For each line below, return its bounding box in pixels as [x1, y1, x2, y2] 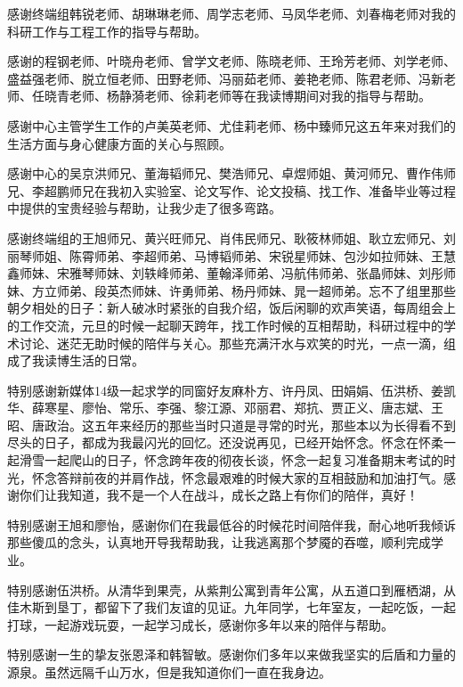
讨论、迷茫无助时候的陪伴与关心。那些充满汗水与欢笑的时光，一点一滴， [19, 333, 443, 352]
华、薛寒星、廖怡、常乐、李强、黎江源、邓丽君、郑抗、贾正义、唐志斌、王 [7, 398, 443, 417]
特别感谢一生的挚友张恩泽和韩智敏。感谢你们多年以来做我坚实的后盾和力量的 [7, 645, 456, 664]
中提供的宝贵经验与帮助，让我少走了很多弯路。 [7, 199, 281, 217]
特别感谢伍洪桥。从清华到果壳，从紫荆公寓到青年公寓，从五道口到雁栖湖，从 [7, 580, 456, 599]
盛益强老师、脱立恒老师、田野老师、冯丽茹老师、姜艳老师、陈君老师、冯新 [7, 69, 443, 87]
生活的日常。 [69, 351, 144, 370]
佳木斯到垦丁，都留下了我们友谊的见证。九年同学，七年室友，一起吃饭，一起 [7, 598, 456, 617]
